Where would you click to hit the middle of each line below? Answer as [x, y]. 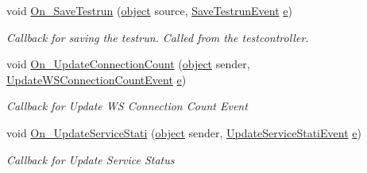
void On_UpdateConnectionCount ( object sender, [128, 64]
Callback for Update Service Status [91, 159]
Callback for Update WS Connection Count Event [127, 106]
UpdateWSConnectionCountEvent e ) [97, 79]
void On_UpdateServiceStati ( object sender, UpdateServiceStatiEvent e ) [184, 132]
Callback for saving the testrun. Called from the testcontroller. [158, 37]
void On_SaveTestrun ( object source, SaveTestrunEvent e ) [149, 10]
